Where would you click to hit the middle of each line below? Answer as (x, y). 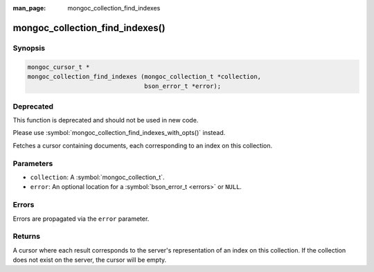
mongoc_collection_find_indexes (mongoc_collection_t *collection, (144, 76)
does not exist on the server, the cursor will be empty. (90, 260)
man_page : (29, 8)
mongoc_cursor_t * (59, 67)
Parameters (33, 163)
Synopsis (29, 48)
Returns (27, 237)
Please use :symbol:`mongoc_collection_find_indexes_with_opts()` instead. (119, 133)
